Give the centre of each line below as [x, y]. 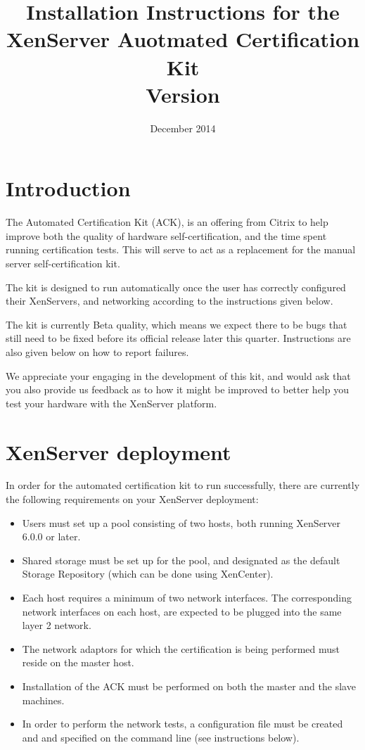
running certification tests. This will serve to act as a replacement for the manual [181, 249]
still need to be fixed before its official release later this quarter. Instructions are [178, 338]
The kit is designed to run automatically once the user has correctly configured [176, 287]
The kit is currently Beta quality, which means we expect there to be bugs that [177, 324]
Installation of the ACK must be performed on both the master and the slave [189, 686]
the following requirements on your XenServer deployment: [132, 499]
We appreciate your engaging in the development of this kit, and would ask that [178, 375]
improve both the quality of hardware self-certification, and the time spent [166, 235]
